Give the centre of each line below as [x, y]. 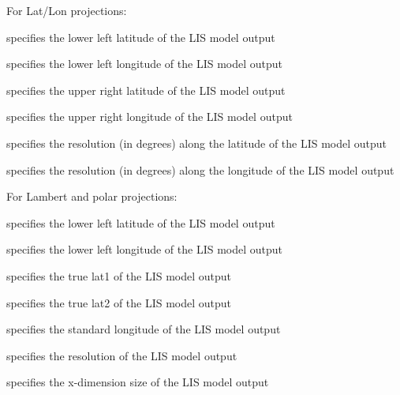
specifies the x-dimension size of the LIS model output [138, 382]
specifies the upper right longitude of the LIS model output [150, 117]
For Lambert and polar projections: [92, 196]
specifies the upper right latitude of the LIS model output [146, 90]
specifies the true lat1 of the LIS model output [119, 275]
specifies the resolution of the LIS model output [122, 355]
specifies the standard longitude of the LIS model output [144, 329]
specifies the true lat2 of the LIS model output [119, 302]
